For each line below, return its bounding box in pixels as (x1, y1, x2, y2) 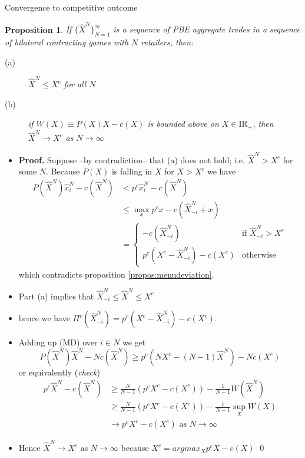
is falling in (111, 165, 152, 177)
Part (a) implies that (18, 289, 94, 302)
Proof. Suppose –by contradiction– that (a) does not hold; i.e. (18, 153, 245, 166)
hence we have (18, 312, 70, 324)
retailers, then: (141, 36, 194, 48)
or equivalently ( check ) (18, 366, 100, 378)
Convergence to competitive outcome (5, 1, 138, 13)
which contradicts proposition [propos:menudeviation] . (18, 268, 214, 280)
